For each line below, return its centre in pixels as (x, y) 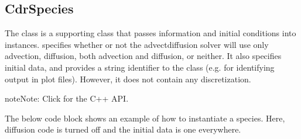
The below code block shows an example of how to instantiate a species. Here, (145, 118)
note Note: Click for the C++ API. (67, 98)
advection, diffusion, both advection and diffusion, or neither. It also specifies (143, 56)
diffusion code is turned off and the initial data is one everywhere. (123, 129)
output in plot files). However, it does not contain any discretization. (128, 79)
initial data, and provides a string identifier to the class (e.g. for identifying (140, 67)
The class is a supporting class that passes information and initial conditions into (150, 33)
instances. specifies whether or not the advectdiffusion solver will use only (137, 44)
